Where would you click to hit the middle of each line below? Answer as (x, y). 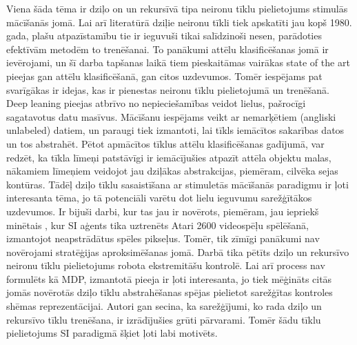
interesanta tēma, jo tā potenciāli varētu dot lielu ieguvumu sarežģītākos (159, 198)
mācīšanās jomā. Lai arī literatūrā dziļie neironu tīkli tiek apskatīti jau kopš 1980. (179, 22)
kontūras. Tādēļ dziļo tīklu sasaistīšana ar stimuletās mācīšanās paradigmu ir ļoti (177, 184)
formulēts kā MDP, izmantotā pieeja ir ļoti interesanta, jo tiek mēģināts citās (169, 278)
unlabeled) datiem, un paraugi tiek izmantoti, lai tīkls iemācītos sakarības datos (175, 130)
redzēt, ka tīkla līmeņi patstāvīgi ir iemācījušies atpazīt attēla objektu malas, (169, 157)
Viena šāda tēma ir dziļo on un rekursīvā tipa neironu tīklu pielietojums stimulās (177, 8)
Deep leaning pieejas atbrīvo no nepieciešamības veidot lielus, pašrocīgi (156, 103)
